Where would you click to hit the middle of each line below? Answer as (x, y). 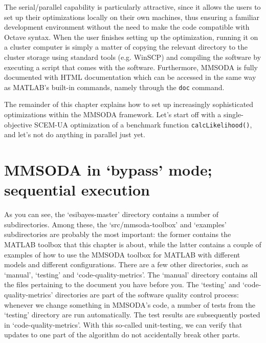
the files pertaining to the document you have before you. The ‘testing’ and (122, 284)
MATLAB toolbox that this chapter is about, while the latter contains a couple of (133, 244)
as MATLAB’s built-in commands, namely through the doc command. (114, 87)
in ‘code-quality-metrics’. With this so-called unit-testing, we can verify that (123, 324)
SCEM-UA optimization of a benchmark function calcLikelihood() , (143, 124)
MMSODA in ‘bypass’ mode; (108, 170)
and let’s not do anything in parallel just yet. (75, 134)
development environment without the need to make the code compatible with (127, 27)
